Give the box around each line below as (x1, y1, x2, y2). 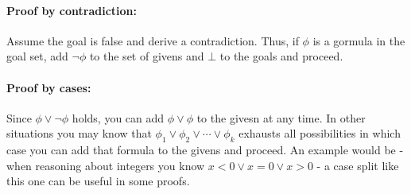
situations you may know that (6, 125, 152, 142)
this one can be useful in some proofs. (6, 173, 190, 189)
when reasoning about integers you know (6, 157, 205, 173)
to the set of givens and (89, 48, 204, 64)
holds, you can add (72, 109, 165, 126)
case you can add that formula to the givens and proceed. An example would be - (6, 142, 404, 158)
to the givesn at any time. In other (196, 109, 366, 126)
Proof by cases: (6, 79, 91, 95)
